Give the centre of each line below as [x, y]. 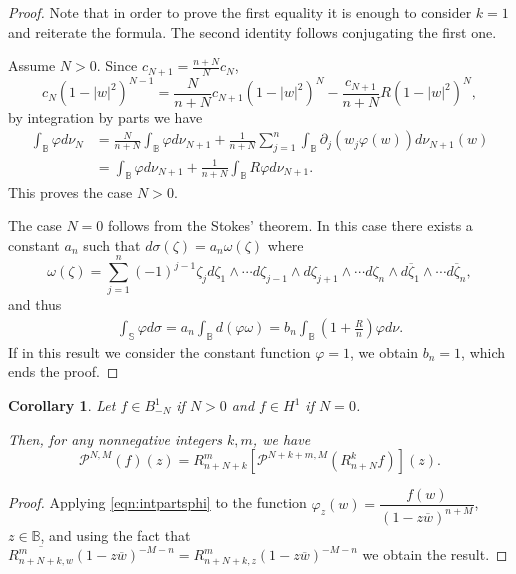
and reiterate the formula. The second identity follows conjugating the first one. [252, 31]
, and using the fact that [115, 534]
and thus [35, 304]
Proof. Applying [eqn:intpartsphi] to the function [157, 502]
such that [112, 244]
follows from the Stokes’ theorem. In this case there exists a [290, 225]
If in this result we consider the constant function [159, 351]
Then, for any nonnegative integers [115, 438]
